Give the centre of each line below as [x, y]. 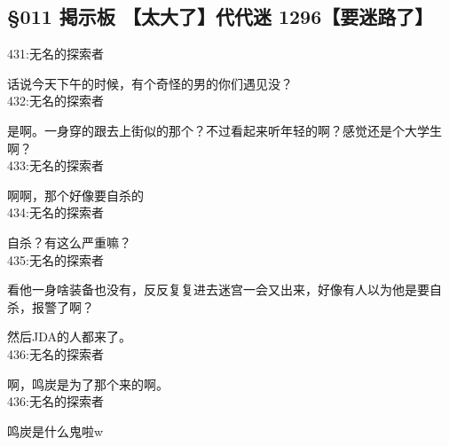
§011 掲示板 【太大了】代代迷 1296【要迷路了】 [221, 16]
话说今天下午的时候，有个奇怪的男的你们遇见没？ [150, 83]
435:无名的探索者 [55, 259]
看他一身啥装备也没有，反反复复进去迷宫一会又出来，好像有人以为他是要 [218, 290]
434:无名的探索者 [55, 212]
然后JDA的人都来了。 [69, 336]
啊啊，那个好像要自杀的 [75, 195]
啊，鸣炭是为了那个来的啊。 [88, 383]
